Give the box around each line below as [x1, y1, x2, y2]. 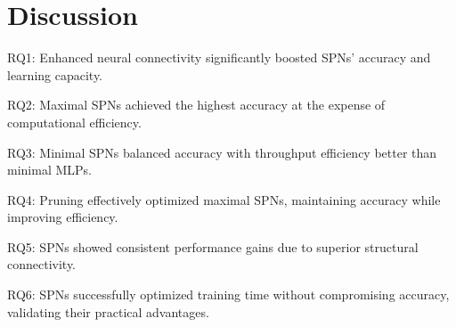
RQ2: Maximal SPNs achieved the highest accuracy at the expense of [7, 95, 386, 114]
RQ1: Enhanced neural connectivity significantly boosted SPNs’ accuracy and [7, 48, 431, 67]
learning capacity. [7, 65, 103, 84]
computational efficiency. [7, 112, 142, 131]
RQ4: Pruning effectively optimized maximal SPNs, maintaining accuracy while [7, 190, 441, 208]
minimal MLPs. [7, 160, 92, 179]
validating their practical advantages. [7, 302, 209, 321]
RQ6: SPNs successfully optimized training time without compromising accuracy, [7, 285, 450, 304]
